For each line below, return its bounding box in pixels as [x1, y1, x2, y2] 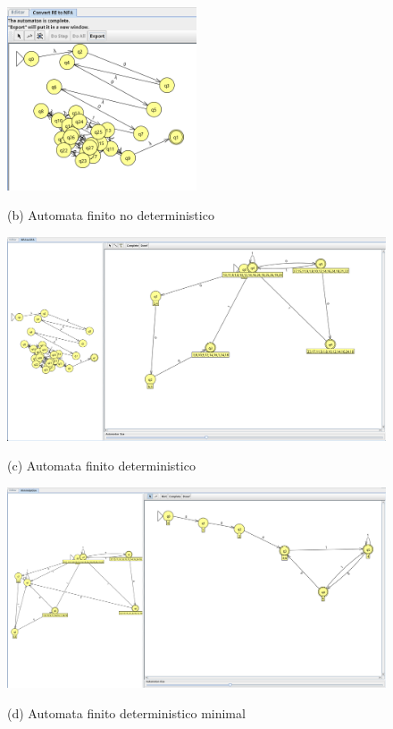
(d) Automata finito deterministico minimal [7, 703, 246, 722]
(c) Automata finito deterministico [7, 456, 196, 475]
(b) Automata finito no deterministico [7, 206, 214, 225]
